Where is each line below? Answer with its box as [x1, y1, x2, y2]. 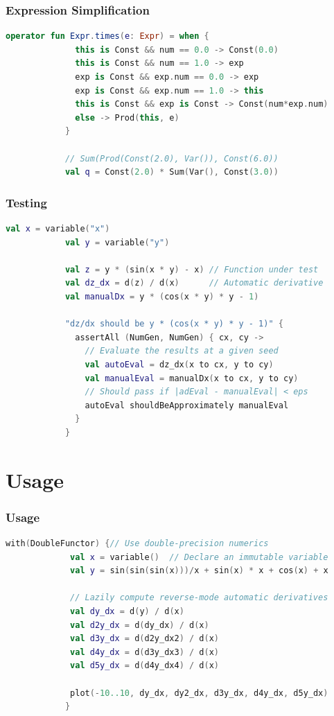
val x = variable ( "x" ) [6, 223, 110, 234]
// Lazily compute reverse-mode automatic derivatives [70, 593, 328, 603]
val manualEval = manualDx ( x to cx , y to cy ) [85, 373, 299, 383]
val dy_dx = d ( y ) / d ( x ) [70, 606, 184, 617]
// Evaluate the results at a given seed [85, 346, 279, 356]
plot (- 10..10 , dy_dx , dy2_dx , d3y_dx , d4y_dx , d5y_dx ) [70, 688, 328, 698]
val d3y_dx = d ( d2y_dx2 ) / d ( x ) [70, 634, 220, 644]
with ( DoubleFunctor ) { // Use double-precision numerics [6, 539, 269, 549]
